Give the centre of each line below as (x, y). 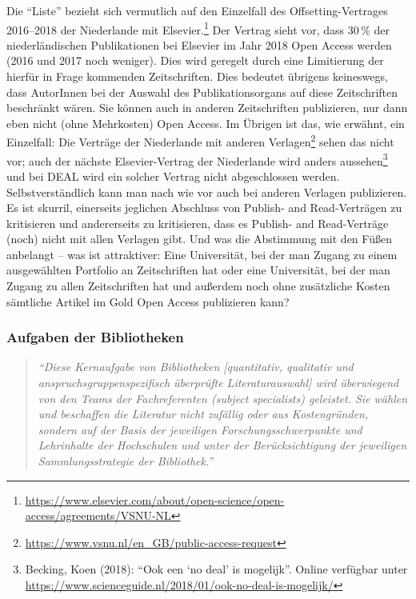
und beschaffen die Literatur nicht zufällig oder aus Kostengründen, (203, 414)
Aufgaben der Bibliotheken (95, 337)
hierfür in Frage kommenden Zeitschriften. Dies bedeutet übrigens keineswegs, (197, 76)
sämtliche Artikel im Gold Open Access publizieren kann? (148, 301)
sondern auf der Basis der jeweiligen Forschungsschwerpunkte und (200, 429)
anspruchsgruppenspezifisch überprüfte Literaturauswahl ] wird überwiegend (218, 383)
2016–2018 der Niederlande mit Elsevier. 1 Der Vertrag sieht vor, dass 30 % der (198, 28)
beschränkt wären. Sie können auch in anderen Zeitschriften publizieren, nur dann (207, 108)
